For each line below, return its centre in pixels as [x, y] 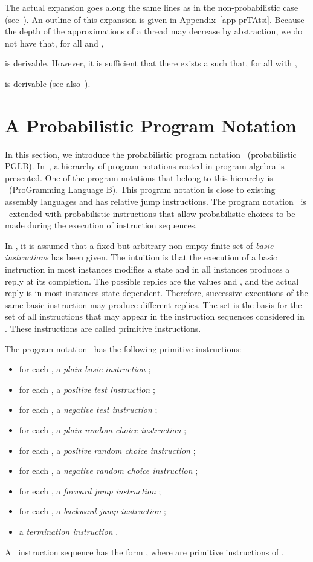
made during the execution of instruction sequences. [101, 225]
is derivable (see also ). [48, 83]
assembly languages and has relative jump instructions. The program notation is [156, 202]
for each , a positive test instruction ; [87, 389]
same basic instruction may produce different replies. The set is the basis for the [153, 304]
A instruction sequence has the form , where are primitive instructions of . [144, 551]
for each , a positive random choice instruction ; [107, 450]
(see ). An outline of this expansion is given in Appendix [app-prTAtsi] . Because [155, 19]
